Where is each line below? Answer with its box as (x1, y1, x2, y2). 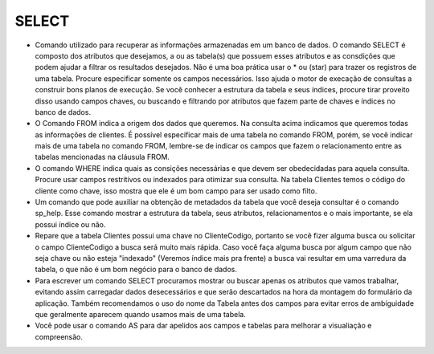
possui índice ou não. (35, 219, 106, 229)
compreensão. (35, 332, 84, 341)
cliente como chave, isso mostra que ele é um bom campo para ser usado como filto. (35, 185, 317, 196)
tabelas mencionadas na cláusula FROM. (35, 153, 170, 162)
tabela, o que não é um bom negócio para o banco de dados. (35, 265, 237, 275)
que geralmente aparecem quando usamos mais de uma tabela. (35, 309, 247, 319)
